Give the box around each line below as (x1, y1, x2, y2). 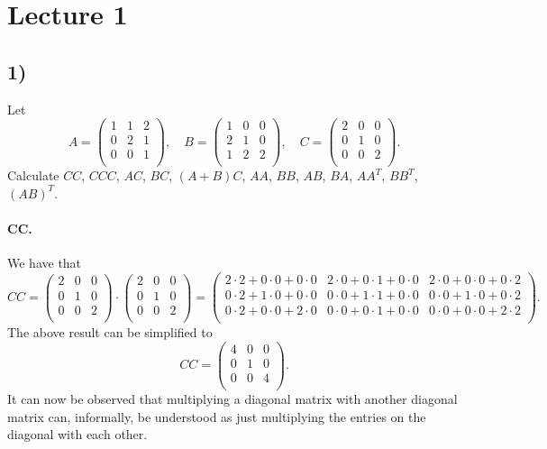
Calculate (7, 166, 59, 185)
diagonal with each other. (7, 425, 148, 444)
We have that (7, 253, 82, 272)
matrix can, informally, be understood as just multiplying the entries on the (7, 407, 426, 426)
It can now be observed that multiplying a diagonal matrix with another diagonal (7, 389, 458, 408)
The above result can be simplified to (7, 323, 213, 342)
